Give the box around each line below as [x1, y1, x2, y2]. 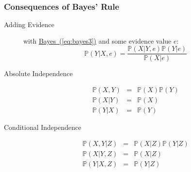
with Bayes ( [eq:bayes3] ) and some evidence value [23, 35, 172, 46]
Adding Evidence [4, 19, 55, 30]
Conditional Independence [4, 122, 81, 132]
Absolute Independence [4, 68, 73, 78]
